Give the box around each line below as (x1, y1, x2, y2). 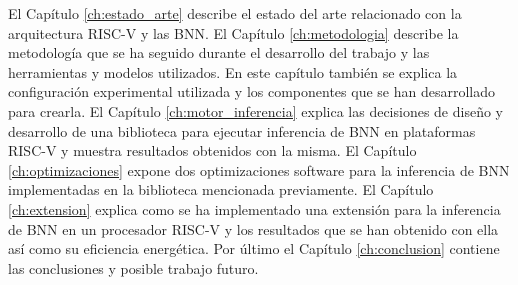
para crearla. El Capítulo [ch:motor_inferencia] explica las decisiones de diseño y (8, 100, 503, 121)
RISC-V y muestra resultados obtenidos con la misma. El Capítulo (8, 140, 417, 161)
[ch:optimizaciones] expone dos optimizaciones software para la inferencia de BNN (8, 159, 510, 180)
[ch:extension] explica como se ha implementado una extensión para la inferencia (8, 198, 501, 219)
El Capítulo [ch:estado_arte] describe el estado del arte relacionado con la (8, 3, 462, 23)
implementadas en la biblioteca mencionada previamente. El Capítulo (8, 179, 434, 200)
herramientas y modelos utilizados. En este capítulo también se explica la (8, 61, 458, 82)
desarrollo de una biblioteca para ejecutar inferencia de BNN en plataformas (8, 120, 476, 141)
